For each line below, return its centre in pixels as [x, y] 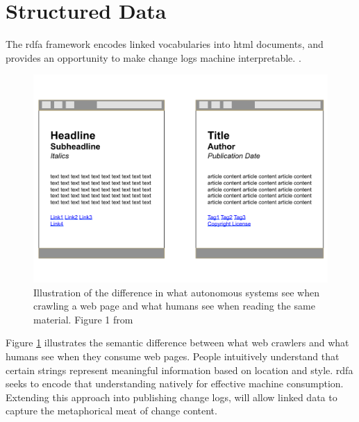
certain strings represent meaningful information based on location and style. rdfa [179, 370]
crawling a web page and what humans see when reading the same [174, 306]
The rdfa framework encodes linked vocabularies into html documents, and [165, 44]
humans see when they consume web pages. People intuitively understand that [173, 356]
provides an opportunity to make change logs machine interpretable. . [153, 57]
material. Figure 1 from [83, 319]
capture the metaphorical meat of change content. [111, 411]
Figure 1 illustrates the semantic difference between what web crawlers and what [177, 343]
